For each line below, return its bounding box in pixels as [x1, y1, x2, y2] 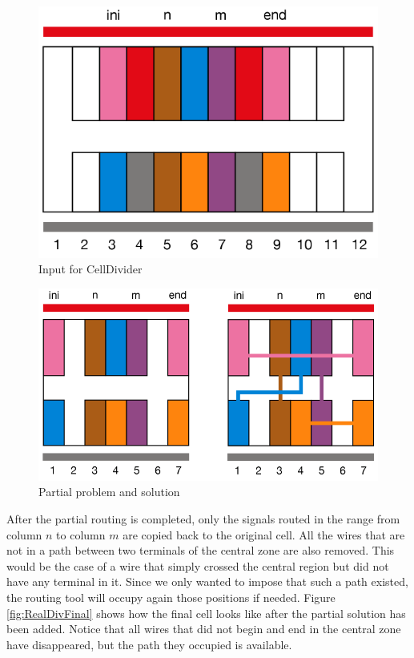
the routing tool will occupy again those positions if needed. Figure [6, 589, 336, 606]
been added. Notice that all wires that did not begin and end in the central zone [6, 620, 401, 637]
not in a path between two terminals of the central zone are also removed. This [6, 542, 395, 559]
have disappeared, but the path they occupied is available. [6, 636, 292, 652]
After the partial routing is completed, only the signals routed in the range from [6, 511, 400, 527]
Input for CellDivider [38, 260, 143, 277]
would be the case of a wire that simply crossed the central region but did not [6, 557, 389, 574]
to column [56, 526, 106, 543]
